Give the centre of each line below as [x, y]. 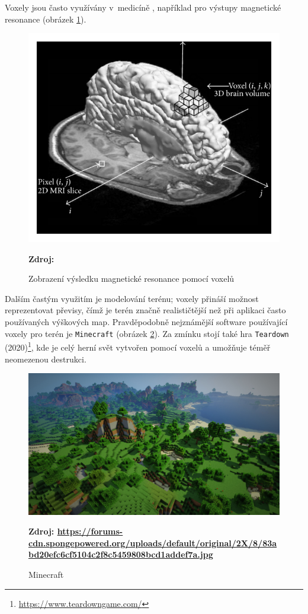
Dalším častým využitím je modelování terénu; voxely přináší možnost [132, 298]
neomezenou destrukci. [46, 359]
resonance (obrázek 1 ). [46, 19]
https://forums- [90, 531]
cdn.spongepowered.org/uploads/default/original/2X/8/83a [153, 543]
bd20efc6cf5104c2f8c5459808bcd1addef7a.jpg [121, 554]
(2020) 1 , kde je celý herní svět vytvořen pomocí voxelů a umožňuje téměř [138, 346]
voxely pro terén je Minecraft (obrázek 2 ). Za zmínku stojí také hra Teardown [147, 333]
